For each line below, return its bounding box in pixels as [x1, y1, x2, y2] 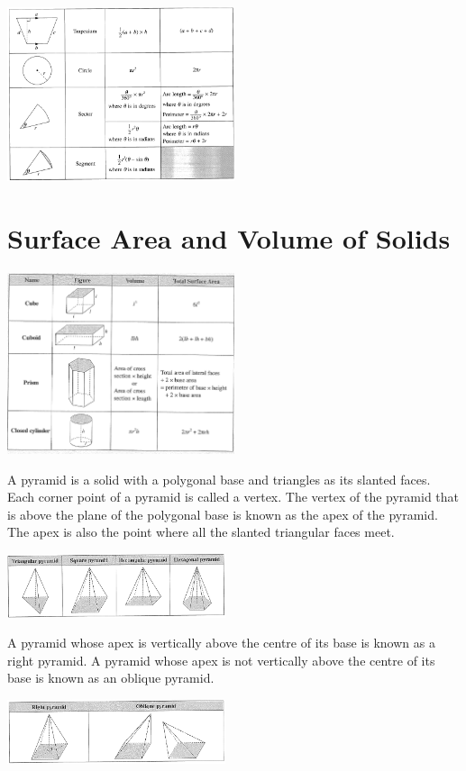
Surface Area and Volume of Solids [7, 219, 451, 256]
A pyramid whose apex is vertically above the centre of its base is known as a [7, 633, 435, 652]
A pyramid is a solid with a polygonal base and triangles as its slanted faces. [7, 469, 431, 488]
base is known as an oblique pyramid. [7, 668, 215, 687]
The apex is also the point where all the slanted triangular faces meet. [7, 522, 395, 541]
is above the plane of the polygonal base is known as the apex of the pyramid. [7, 504, 438, 523]
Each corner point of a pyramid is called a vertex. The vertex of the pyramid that [7, 487, 460, 506]
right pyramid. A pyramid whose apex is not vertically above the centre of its [7, 650, 435, 669]
